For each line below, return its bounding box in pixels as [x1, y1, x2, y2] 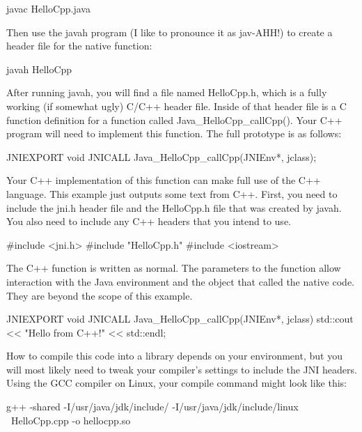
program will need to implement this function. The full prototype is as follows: [6, 126, 342, 141]
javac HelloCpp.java [6, 1, 90, 15]
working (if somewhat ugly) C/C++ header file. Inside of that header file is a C [6, 98, 347, 113]
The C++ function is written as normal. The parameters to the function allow [6, 261, 341, 275]
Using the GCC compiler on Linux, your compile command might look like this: [6, 376, 347, 390]
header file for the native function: [6, 38, 152, 53]
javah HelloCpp [6, 61, 72, 76]
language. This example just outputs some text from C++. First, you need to [6, 186, 338, 201]
